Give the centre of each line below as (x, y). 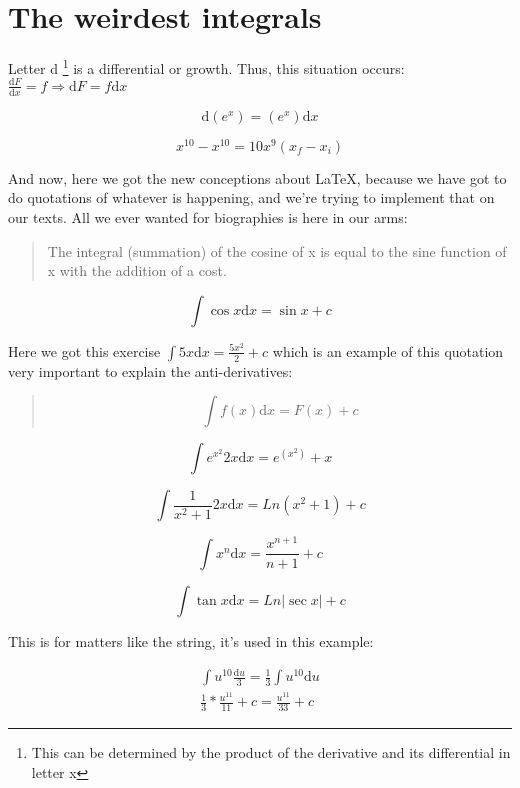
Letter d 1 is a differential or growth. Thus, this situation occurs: (206, 66)
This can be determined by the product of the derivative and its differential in (271, 751)
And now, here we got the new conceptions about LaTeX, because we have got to (257, 177)
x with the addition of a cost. (137, 270)
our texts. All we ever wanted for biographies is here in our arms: (208, 216)
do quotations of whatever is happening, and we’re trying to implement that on (251, 197)
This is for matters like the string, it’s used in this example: (191, 640)
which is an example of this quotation (388, 350)
